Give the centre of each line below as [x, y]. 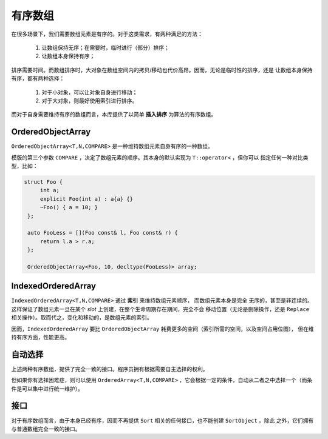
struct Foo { [43, 182]
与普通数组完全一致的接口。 [46, 429]
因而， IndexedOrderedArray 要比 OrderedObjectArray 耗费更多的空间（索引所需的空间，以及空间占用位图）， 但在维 [162, 329]
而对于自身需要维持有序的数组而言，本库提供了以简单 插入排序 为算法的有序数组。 [114, 115]
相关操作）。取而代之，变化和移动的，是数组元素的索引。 [82, 318]
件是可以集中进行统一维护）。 [47, 389]
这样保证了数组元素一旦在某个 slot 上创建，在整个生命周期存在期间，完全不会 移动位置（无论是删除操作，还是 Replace [160, 309]
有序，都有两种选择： [38, 78]
